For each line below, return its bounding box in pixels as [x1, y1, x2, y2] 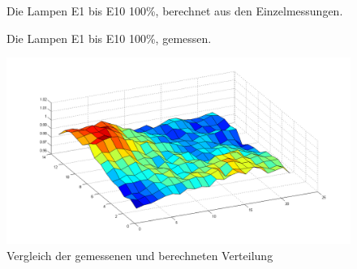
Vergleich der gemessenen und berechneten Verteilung [6, 247, 273, 263]
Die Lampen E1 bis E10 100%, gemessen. [6, 29, 212, 46]
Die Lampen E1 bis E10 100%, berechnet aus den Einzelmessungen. [6, 2, 343, 19]
